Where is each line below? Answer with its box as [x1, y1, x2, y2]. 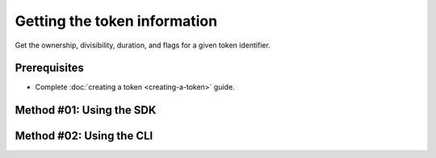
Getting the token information [15, 12, 218, 30]
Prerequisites [15, 61, 84, 75]
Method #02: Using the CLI [15, 129, 153, 143]
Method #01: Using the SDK [15, 103, 157, 117]
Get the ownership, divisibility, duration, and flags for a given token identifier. [15, 40, 270, 50]
